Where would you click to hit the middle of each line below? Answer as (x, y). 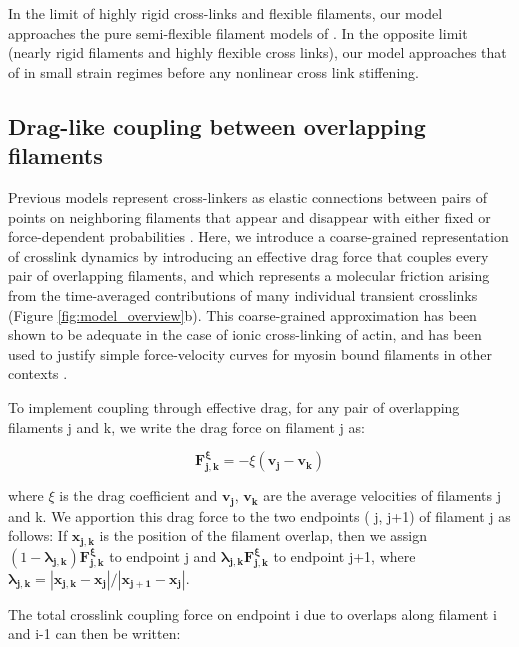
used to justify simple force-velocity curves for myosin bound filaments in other (250, 353)
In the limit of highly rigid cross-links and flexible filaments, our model (225, 13)
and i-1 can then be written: (94, 633)
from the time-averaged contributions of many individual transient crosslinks (243, 294)
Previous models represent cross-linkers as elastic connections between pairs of (248, 196)
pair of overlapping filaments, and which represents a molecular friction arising (249, 275)
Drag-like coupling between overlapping (217, 125)
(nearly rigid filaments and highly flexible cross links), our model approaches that (257, 52)
